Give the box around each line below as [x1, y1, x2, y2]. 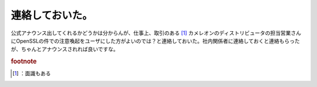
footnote [11, 58, 37, 66]
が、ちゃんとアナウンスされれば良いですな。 [11, 46, 119, 53]
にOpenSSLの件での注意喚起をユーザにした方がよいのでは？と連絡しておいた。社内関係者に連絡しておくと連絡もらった [11, 37, 300, 44]
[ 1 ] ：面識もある [12, 70, 51, 77]
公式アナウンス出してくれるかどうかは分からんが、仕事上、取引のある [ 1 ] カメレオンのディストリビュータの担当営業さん [11, 29, 302, 36]
